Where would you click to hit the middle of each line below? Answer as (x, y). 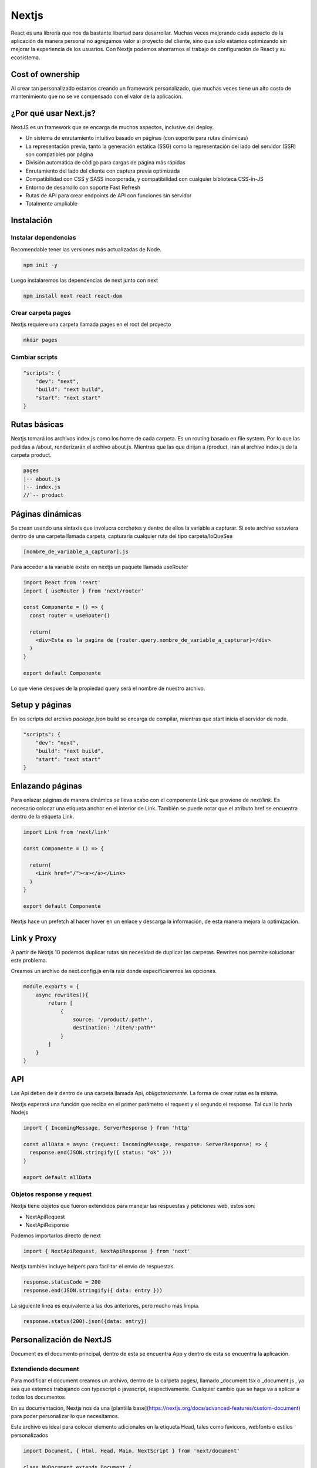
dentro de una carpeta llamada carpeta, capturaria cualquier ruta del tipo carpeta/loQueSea (122, 536)
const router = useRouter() (70, 615)
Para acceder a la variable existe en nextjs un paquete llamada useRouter (100, 567)
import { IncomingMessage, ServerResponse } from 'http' (107, 1128)
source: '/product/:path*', (113, 1019)
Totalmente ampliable (51, 204)
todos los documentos (38, 1397)
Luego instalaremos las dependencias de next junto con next (85, 280)
